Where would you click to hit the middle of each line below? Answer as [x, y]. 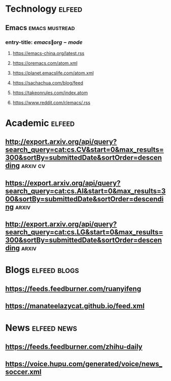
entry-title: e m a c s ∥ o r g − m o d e [44, 42]
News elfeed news [41, 328]
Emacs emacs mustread [40, 28]
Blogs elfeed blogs [42, 270]
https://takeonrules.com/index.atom [50, 93]
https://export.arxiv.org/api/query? [63, 183]
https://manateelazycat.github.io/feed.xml [75, 306]
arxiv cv [33, 166]
